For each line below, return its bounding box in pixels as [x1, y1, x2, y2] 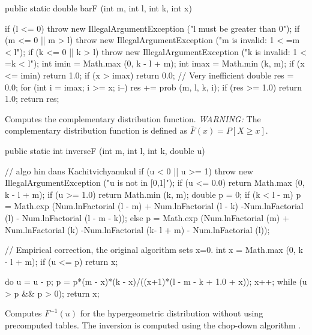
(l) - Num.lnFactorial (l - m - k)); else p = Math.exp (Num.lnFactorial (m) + [5, 211, 289, 224]
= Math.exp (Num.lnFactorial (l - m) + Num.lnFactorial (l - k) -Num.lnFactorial [5, 200, 304, 212]
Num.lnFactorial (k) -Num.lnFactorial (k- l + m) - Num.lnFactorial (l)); [5, 223, 270, 236]
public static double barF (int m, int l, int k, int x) [5, 2, 192, 14]
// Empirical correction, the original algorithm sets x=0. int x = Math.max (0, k [5, 243, 303, 256]
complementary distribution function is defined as [5, 124, 188, 137]
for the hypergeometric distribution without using [80, 307, 263, 319]
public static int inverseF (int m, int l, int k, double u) [5, 144, 205, 156]
